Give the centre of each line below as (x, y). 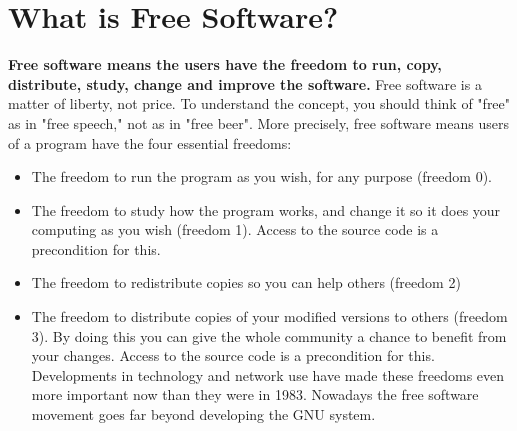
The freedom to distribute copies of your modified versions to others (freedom (269, 316)
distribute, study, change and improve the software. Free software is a (245, 83)
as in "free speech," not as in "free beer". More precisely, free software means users (258, 122)
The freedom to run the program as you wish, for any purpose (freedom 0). (261, 176)
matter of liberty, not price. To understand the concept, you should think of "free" (259, 103)
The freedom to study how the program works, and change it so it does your (266, 209)
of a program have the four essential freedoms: (150, 142)
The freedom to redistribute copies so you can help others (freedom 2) (246, 282)
